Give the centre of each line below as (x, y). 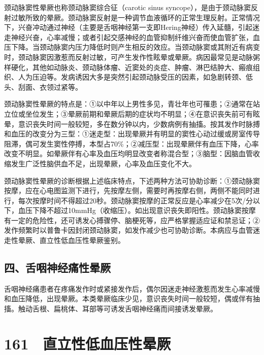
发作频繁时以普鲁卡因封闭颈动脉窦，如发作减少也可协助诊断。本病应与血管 (128, 230)
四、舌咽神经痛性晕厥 (57, 268)
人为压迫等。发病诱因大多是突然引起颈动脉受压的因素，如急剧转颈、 (132, 77)
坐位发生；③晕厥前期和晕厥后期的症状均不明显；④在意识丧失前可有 (139, 113)
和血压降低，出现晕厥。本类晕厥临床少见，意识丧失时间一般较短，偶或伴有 (128, 298)
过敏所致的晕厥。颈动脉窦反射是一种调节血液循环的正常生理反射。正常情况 (135, 17)
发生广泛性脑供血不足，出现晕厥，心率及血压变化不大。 (103, 163)
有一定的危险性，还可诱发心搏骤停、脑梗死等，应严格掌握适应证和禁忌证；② (132, 220)
